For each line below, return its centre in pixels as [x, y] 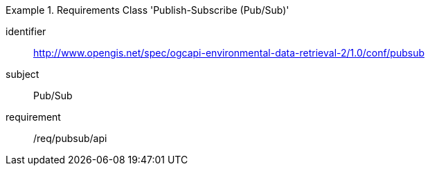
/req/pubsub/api [70, 138]
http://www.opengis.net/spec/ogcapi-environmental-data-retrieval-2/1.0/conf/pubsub [229, 53]
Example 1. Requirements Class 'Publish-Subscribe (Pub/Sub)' [147, 10]
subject [23, 74]
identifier [26, 31]
